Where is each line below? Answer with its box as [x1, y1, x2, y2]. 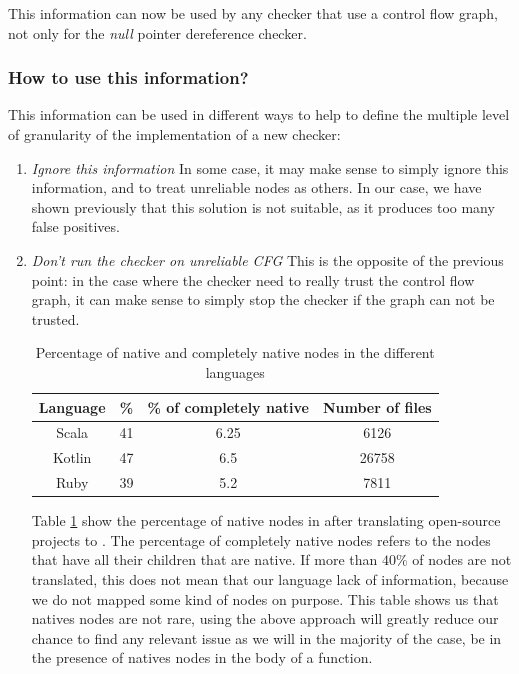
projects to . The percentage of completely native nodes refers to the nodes [31, 529, 491, 550]
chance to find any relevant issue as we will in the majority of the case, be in [31, 627, 502, 648]
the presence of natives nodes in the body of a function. [31, 647, 373, 668]
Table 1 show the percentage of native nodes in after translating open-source [31, 510, 501, 531]
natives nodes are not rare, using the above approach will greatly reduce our [31, 608, 499, 629]
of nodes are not [412, 549, 512, 570]
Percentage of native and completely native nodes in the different [35, 342, 435, 363]
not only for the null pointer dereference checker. [8, 22, 307, 43]
